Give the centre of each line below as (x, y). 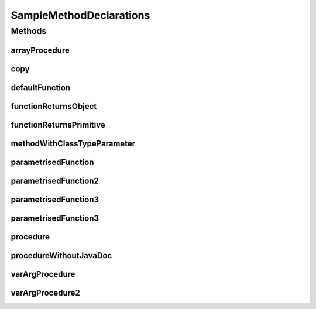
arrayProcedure (40, 50)
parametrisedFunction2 (55, 181)
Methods (29, 31)
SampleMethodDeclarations (80, 15)
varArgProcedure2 (45, 293)
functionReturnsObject (54, 106)
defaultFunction (41, 87)
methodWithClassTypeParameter (73, 143)
